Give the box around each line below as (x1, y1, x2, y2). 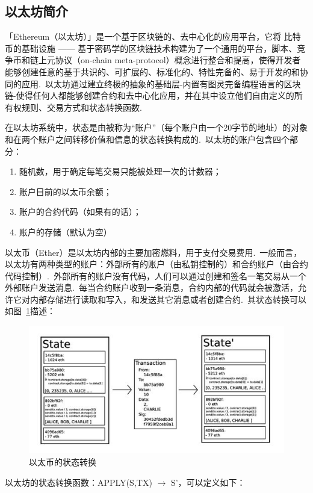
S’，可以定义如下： (170, 476, 246, 488)
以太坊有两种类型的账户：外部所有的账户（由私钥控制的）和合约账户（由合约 (5, 258, 308, 270)
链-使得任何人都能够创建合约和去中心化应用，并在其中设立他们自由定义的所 (5, 89, 303, 102)
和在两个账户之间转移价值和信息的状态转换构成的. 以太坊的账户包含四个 (5, 132, 290, 145)
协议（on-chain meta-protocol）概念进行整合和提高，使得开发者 (55, 54, 301, 66)
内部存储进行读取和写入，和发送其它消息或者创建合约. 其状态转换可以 (29, 293, 306, 305)
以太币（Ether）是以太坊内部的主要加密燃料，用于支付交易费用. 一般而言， (5, 246, 302, 258)
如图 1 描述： (5, 305, 55, 317)
